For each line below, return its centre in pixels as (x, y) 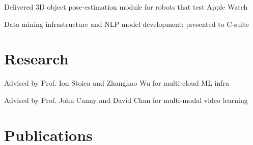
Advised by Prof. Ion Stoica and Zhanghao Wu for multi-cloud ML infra (117, 83)
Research (36, 59)
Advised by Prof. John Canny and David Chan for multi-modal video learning (126, 100)
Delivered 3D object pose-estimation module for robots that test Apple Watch (126, 7)
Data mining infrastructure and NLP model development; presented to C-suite (126, 24)
